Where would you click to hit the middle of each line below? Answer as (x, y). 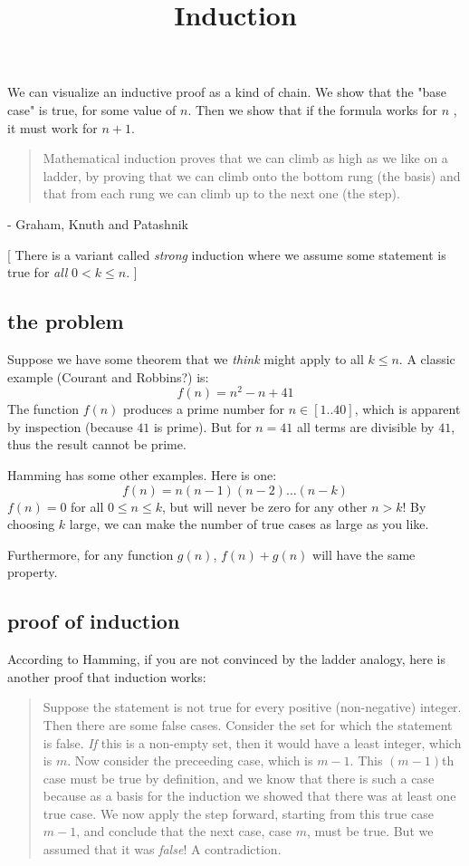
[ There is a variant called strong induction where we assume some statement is (227, 254)
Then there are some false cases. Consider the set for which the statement (248, 724)
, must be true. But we (370, 831)
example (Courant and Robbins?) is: (108, 376)
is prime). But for (202, 426)
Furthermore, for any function (91, 554)
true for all (38, 272)
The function (43, 409)
